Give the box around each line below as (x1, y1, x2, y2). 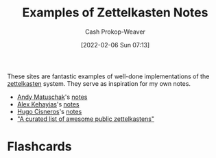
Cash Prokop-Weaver (84, 27, 146, 36)
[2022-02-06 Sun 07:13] (80, 41, 150, 49)
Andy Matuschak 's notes (16, 93, 88, 101)
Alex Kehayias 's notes (16, 100, 80, 108)
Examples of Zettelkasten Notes (22, 5, 208, 21)
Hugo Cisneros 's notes (16, 107, 82, 115)
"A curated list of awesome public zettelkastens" (16, 115, 155, 123)
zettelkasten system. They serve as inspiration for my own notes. (7, 79, 191, 87)
